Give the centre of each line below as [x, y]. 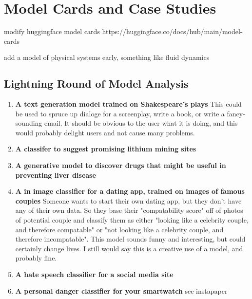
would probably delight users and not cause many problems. [105, 132]
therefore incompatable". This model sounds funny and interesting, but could [130, 239]
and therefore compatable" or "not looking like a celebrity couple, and [119, 229]
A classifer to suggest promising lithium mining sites [106, 149]
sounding [29, 123]
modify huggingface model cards [52, 31]
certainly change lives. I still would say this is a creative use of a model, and [129, 248]
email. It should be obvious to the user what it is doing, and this [141, 123]
